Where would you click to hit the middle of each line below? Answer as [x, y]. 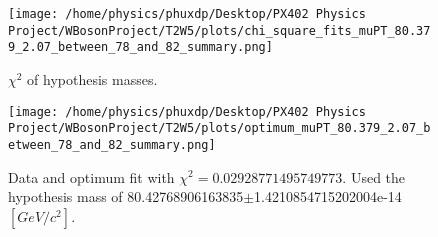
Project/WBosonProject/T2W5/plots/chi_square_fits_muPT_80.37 [219, 30]
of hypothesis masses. [92, 78]
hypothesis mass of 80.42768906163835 [126, 196]
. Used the [374, 176]
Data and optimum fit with [91, 176]
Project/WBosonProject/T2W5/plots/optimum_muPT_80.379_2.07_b [219, 128]
